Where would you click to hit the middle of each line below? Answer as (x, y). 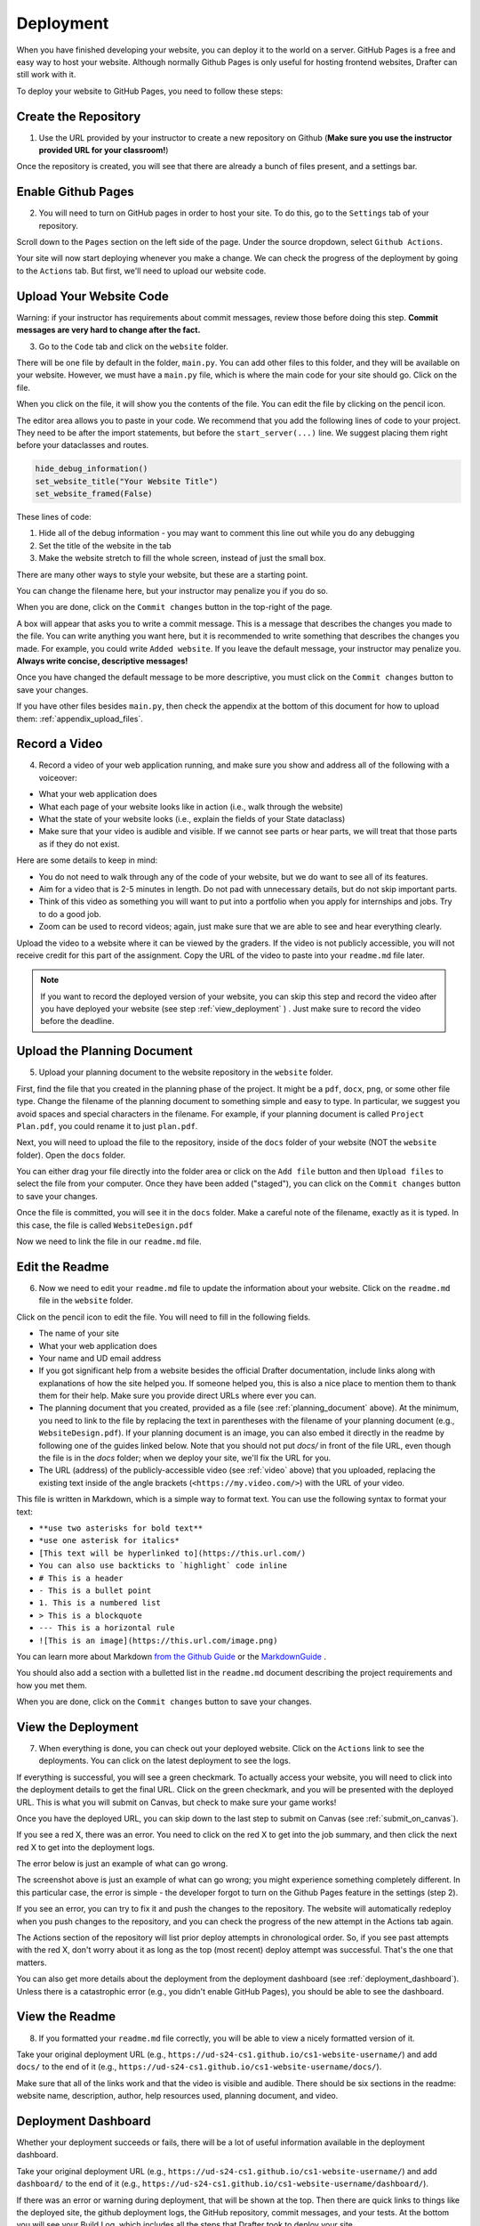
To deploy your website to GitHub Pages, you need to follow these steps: (150, 91)
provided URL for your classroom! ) (104, 150)
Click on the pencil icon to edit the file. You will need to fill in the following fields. (164, 1317)
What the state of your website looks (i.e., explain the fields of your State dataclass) (192, 818)
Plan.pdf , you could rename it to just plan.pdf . (107, 1125)
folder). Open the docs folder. (71, 1155)
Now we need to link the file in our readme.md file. (109, 1241)
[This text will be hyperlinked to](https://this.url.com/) (172, 1553)
